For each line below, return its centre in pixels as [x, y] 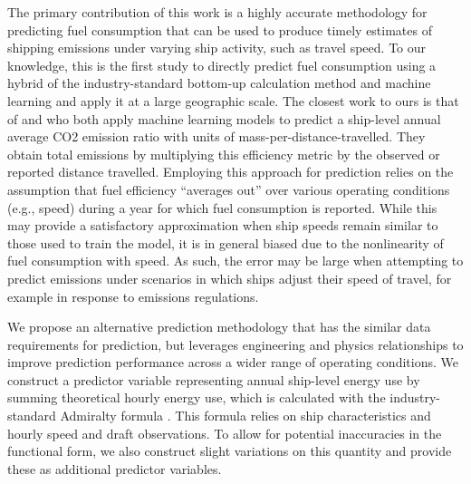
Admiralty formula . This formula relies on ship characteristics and [245, 416]
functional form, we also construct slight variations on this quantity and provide [230, 451]
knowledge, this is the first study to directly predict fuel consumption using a [222, 65]
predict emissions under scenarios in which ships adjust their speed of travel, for [230, 278]
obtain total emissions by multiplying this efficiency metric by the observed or [224, 154]
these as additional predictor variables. [115, 468]
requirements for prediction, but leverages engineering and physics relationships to [235, 344]
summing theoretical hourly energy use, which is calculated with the [197, 397]
